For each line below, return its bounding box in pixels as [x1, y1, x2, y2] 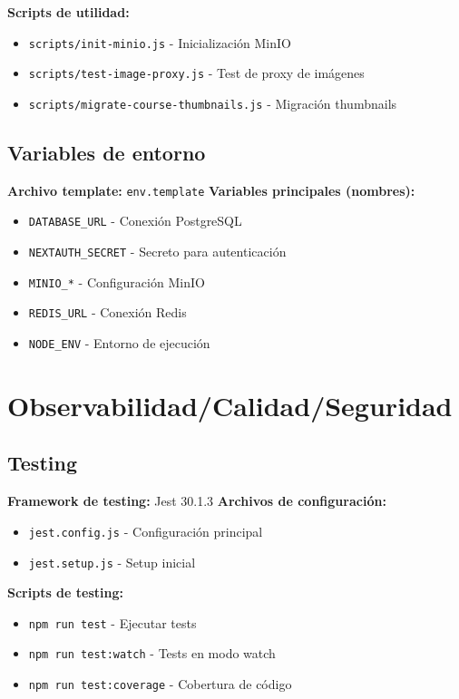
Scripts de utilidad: [7, 3, 130, 21]
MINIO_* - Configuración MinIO [28, 272, 205, 291]
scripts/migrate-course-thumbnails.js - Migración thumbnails [28, 93, 397, 112]
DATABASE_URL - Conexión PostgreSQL [28, 211, 242, 230]
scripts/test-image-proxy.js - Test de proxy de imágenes [28, 63, 365, 83]
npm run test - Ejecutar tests [28, 613, 197, 632]
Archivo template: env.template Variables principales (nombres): [7, 180, 415, 199]
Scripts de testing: [7, 583, 123, 602]
